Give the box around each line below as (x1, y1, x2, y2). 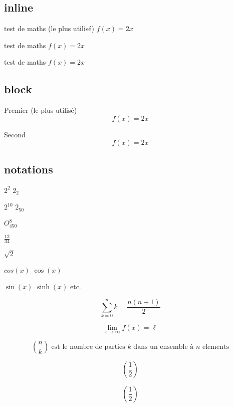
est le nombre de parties (51, 343, 125, 351)
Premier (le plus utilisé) (4, 105, 77, 115)
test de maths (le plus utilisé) (4, 23, 94, 34)
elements (202, 343, 229, 351)
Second (4, 129, 26, 139)
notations (4, 161, 53, 176)
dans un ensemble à (133, 343, 194, 351)
